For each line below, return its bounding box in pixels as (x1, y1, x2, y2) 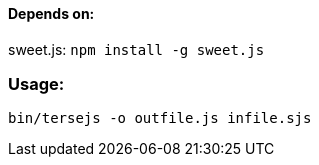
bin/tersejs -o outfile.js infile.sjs (8, 110, 312, 127)
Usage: (8, 73, 65, 94)
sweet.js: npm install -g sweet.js (8, 40, 265, 58)
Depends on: (8, 5, 95, 22)
